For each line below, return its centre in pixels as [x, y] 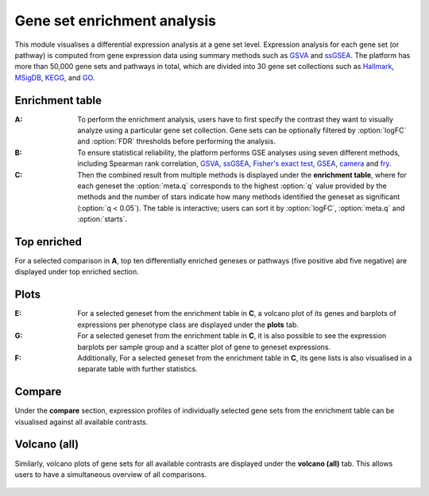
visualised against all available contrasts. [81, 421]
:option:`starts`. [102, 219]
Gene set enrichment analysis [115, 21]
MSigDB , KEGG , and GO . [55, 77]
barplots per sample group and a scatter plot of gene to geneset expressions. [204, 347]
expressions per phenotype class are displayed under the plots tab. [188, 325]
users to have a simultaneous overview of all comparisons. [111, 474]
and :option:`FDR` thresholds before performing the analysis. [176, 141]
